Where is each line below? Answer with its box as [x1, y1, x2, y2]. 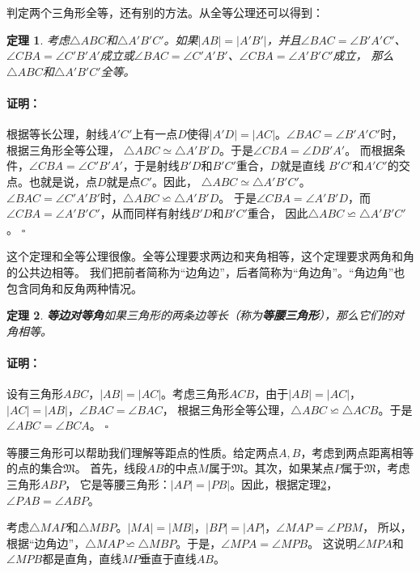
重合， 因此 [247, 205, 308, 222]
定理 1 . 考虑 [6, 31, 70, 48]
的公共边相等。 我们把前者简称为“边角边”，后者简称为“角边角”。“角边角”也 [6, 263, 405, 280]
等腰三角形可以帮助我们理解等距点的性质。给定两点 [6, 443, 278, 460]
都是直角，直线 [42, 550, 122, 567]
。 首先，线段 [74, 460, 147, 477]
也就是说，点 [28, 172, 97, 189]
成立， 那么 [333, 47, 394, 64]
